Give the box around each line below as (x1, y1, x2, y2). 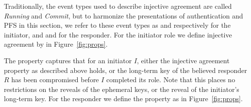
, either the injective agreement (137, 55, 230, 65)
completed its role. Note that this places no (106, 74, 235, 85)
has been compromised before (11, 74, 99, 85)
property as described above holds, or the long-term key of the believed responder (4, 65, 247, 75)
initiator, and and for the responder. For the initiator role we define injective (4, 29, 232, 39)
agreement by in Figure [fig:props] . (4, 39, 108, 49)
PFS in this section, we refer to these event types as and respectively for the (4, 20, 231, 30)
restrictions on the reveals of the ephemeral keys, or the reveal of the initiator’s (4, 84, 239, 94)
